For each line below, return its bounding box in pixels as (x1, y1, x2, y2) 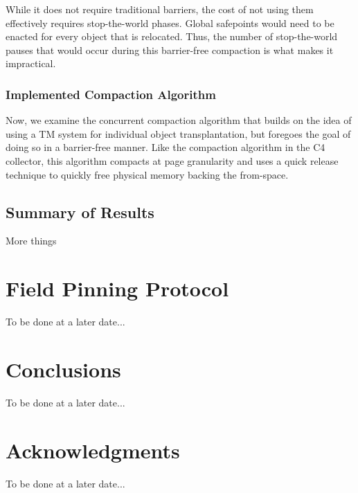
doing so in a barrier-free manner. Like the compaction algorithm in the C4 (6, 140, 325, 154)
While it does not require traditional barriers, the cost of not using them (6, 2, 314, 16)
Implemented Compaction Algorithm (6, 85, 216, 102)
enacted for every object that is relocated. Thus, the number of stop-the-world (6, 29, 338, 44)
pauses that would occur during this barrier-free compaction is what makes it (6, 42, 334, 57)
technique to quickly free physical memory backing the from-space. (6, 167, 289, 181)
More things (6, 233, 57, 248)
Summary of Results (6, 201, 154, 222)
